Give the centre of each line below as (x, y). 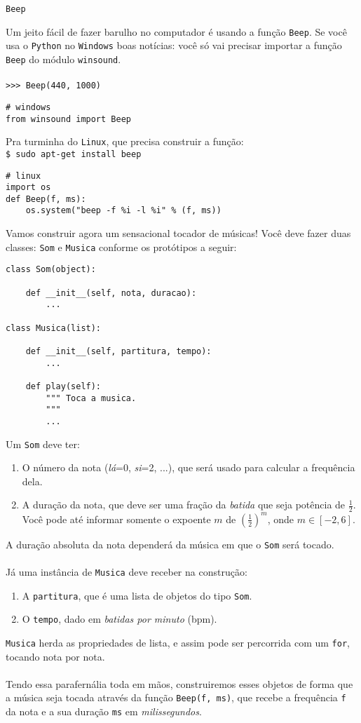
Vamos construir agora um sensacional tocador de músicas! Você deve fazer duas (178, 233)
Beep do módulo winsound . (63, 59)
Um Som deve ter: (43, 444)
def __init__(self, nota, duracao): (111, 293)
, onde (281, 519)
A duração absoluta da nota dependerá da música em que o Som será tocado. (170, 544)
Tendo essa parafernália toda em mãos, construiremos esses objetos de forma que (179, 683)
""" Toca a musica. (91, 398)
